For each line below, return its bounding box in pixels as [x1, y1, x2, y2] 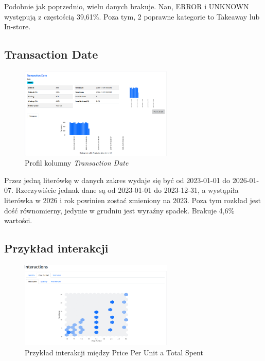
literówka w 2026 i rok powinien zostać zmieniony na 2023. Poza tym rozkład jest [4, 195, 261, 206]
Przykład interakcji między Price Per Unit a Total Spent [25, 347, 203, 357]
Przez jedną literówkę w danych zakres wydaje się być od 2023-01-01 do [4, 174, 231, 185]
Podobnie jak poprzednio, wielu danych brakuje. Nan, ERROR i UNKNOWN [4, 1, 249, 11]
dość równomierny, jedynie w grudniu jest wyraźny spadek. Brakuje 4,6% [4, 205, 235, 215]
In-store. [4, 21, 31, 32]
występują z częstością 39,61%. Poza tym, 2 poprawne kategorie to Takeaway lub [4, 11, 260, 22]
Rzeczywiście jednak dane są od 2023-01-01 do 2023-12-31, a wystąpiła [15, 185, 239, 195]
